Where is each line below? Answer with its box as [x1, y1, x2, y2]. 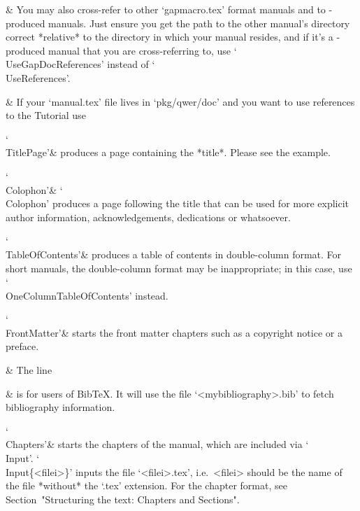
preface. [6, 339, 39, 353]
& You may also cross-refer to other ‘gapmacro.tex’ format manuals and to [6, 2, 326, 16]
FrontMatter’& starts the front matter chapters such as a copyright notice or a [6, 325, 343, 339]
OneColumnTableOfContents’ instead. [6, 288, 168, 302]
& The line [6, 363, 52, 377]
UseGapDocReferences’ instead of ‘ [6, 57, 155, 71]
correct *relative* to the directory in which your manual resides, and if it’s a [6, 29, 333, 44]
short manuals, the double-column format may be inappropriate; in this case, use [6, 260, 352, 275]
